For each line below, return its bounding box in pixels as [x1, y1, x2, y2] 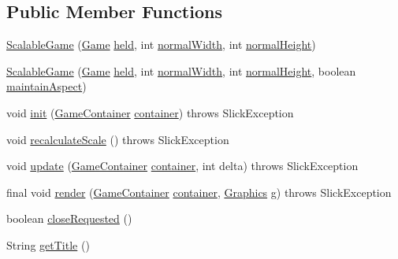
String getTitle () [6, 236, 90, 253]
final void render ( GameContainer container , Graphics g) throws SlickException [6, 183, 392, 200]
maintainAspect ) [6, 78, 87, 94]
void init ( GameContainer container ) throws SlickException [6, 104, 294, 120]
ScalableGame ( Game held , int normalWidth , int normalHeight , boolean [6, 62, 356, 79]
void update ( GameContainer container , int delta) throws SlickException [6, 157, 359, 174]
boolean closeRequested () [6, 210, 132, 227]
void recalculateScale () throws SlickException [6, 131, 229, 147]
